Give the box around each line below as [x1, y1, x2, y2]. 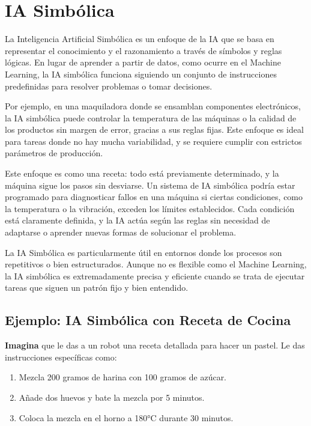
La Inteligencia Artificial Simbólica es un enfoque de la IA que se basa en [5, 32, 274, 45]
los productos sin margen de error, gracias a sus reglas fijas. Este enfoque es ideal [5, 123, 304, 136]
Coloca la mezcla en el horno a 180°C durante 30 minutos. [19, 411, 234, 424]
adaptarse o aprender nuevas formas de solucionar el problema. [5, 226, 237, 239]
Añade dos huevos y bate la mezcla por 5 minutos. [19, 391, 205, 403]
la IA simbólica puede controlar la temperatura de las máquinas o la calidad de [5, 111, 297, 124]
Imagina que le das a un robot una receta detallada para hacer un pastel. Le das [5, 339, 305, 351]
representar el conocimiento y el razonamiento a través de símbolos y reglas [5, 44, 282, 56]
